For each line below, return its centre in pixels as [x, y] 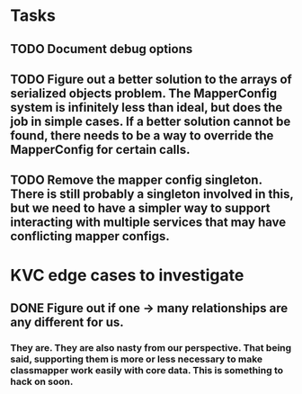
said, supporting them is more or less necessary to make [137, 359]
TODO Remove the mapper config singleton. [137, 180]
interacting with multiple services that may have [148, 223]
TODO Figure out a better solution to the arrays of [151, 79]
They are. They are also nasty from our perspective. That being [151, 347]
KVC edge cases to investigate [127, 275]
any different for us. [67, 322]
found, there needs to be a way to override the [142, 135]
